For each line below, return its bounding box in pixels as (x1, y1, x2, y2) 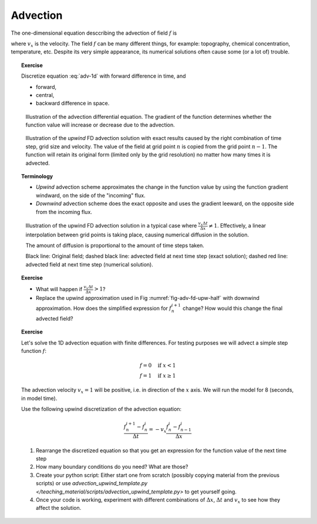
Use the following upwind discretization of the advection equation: (21, 406, 182, 413)
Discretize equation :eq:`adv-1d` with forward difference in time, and (21, 72, 186, 79)
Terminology (21, 173, 53, 180)
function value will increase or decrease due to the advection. (25, 121, 176, 129)
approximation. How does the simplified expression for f (36, 305, 172, 312)
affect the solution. (36, 505, 82, 512)
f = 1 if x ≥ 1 (139, 372, 176, 379)
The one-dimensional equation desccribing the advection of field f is (11, 29, 177, 36)
